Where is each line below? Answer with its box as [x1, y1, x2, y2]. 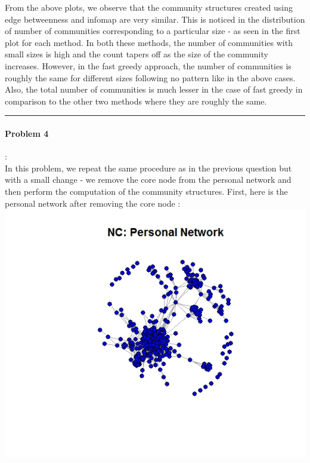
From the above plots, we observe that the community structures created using [5, 1, 293, 13]
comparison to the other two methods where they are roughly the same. [5, 94, 267, 107]
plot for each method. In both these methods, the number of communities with [5, 36, 293, 48]
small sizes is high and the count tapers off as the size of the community [5, 48, 268, 60]
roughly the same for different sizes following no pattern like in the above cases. [5, 71, 296, 84]
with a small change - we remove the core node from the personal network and [5, 173, 292, 186]
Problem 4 [5, 127, 49, 139]
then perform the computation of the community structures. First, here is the [5, 185, 288, 197]
